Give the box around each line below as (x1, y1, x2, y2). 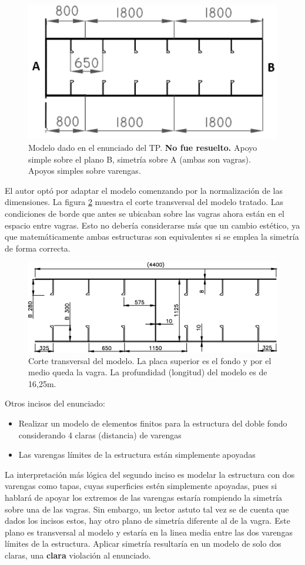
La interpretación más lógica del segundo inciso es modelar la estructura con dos (5, 468, 295, 480)
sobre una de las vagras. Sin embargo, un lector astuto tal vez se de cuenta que (5, 503, 289, 515)
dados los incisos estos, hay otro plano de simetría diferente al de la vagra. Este (5, 514, 290, 527)
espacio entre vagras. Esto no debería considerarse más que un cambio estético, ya (5, 219, 300, 231)
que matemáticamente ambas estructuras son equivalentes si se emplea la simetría (5, 230, 299, 243)
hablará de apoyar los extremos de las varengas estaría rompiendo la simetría (5, 491, 283, 504)
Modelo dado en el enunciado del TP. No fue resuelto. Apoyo (28, 141, 257, 153)
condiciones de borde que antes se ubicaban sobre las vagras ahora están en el (5, 207, 284, 219)
